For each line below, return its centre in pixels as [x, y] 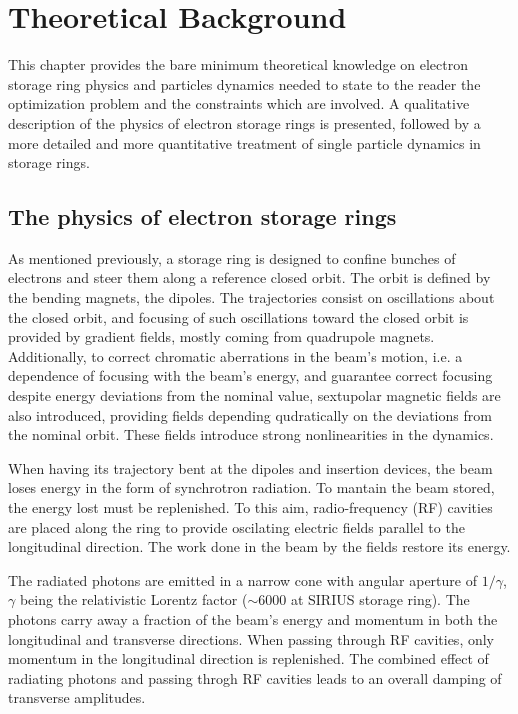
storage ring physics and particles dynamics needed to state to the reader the [244, 83]
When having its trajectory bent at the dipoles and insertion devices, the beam [250, 467]
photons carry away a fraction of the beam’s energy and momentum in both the [253, 618]
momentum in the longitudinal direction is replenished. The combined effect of [248, 658]
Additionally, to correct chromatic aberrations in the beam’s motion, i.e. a [235, 355]
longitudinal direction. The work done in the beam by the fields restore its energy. [259, 546]
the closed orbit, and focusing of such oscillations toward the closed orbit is [238, 316]
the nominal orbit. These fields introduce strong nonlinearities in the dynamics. [251, 434]
